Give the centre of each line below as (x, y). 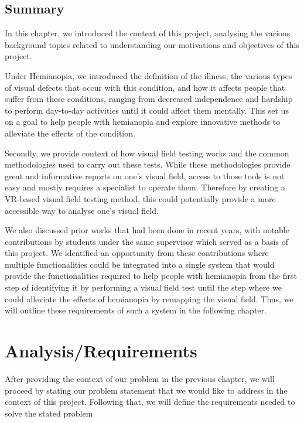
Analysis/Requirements (101, 351)
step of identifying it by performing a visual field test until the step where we (143, 287)
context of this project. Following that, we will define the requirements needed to (150, 402)
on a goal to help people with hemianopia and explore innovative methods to (143, 122)
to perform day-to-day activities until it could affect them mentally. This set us (147, 110)
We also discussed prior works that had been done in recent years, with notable (147, 230)
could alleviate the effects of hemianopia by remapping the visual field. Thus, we (149, 299)
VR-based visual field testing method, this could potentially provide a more (140, 198)
